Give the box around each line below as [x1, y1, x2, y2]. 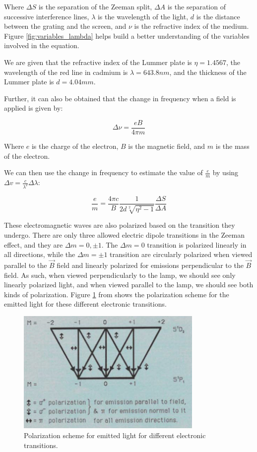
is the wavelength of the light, [97, 11, 189, 21]
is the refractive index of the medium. [134, 21, 249, 31]
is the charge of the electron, [31, 141, 119, 151]
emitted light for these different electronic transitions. [4, 299, 167, 309]
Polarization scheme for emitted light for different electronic [24, 430, 206, 440]
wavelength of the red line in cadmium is [4, 66, 128, 77]
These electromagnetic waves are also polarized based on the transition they [4, 220, 235, 230]
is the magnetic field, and [128, 141, 205, 151]
